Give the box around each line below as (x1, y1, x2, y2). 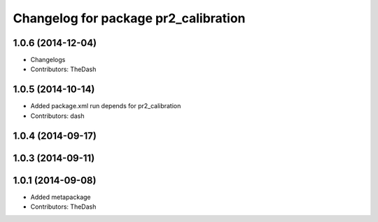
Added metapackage (30, 193, 91, 201)
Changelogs (30, 56, 66, 64)
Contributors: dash (30, 112, 85, 120)
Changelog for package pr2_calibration (13, 10, 246, 26)
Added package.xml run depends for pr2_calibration (30, 102, 181, 110)
